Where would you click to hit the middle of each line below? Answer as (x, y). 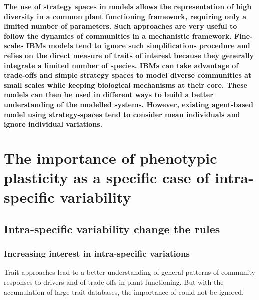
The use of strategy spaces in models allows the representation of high (128, 6)
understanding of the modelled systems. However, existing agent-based (129, 104)
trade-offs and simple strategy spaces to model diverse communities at (128, 75)
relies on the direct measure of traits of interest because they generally (129, 55)
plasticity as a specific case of (107, 178)
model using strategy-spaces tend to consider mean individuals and (122, 114)
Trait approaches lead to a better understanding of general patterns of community (129, 272)
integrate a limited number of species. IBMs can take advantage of (121, 65)
